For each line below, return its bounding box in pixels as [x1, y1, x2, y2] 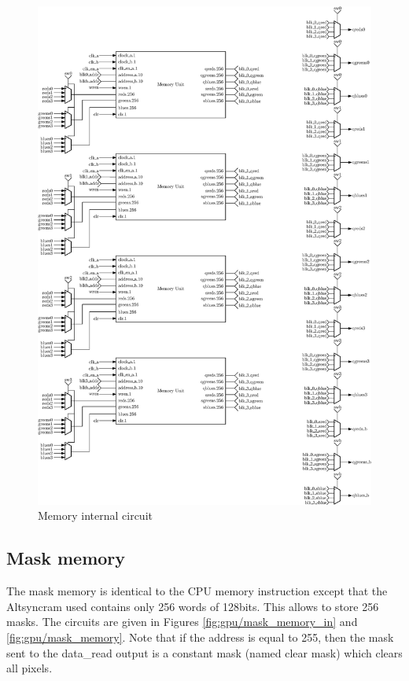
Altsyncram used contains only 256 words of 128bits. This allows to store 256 [6, 598, 379, 614]
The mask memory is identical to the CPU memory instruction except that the [6, 583, 388, 599]
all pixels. [6, 660, 53, 676]
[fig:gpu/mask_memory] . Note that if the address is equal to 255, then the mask [6, 629, 394, 645]
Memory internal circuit [38, 507, 153, 524]
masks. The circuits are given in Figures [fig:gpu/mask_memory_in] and [6, 613, 358, 630]
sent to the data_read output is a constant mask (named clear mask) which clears [6, 644, 403, 661]
